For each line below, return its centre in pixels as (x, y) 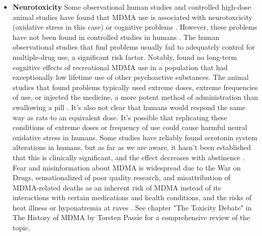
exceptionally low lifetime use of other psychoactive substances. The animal (130, 77)
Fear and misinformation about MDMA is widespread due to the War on (127, 167)
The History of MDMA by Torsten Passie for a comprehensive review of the (131, 217)
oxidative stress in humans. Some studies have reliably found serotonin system (135, 137)
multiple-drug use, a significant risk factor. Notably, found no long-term (125, 57)
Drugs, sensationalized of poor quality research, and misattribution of (121, 177)
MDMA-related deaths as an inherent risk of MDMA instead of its (117, 187)
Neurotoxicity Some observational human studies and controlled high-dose (132, 7)
